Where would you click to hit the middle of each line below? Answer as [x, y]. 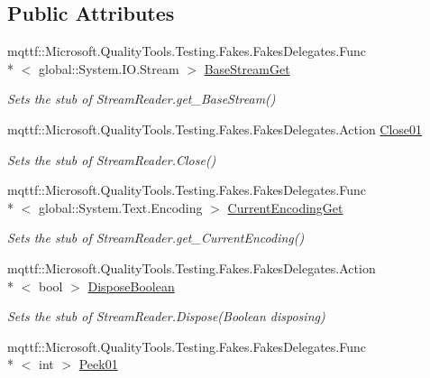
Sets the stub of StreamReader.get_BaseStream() [142, 99]
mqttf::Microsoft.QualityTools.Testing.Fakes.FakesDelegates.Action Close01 [215, 129]
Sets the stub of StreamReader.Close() [112, 159]
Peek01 [98, 364]
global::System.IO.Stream [109, 68]
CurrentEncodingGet [285, 207]
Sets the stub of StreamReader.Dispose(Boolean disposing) [166, 316]
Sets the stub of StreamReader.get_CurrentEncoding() [156, 238]
